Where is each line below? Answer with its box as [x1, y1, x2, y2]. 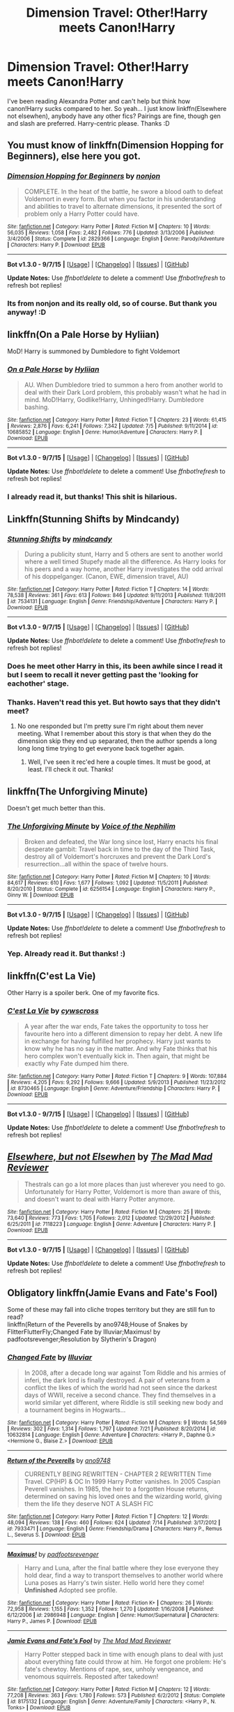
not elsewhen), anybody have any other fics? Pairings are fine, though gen [7, 112, 221, 120]
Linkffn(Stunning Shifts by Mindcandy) [7, 513, 180, 525]
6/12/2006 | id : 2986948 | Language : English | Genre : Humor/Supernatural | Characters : [7, 1611, 219, 1618]
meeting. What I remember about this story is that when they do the [17, 730, 212, 738]
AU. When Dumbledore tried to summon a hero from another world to [24, 381, 224, 389]
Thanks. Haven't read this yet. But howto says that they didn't [7, 698, 221, 707]
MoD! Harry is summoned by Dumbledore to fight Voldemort [7, 347, 180, 355]
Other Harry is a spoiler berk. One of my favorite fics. [7, 989, 160, 997]
